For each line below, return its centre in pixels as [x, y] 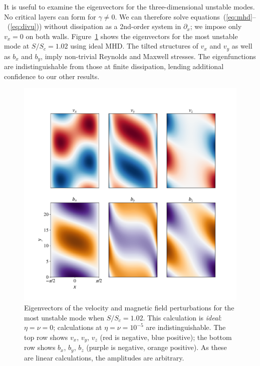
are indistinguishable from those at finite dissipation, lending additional [114, 66]
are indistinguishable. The [186, 327]
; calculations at [78, 327]
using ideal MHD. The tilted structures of [134, 46]
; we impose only [216, 26]
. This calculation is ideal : [182, 317]
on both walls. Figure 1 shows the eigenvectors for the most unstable [132, 36]
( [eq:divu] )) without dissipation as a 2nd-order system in [94, 26]
